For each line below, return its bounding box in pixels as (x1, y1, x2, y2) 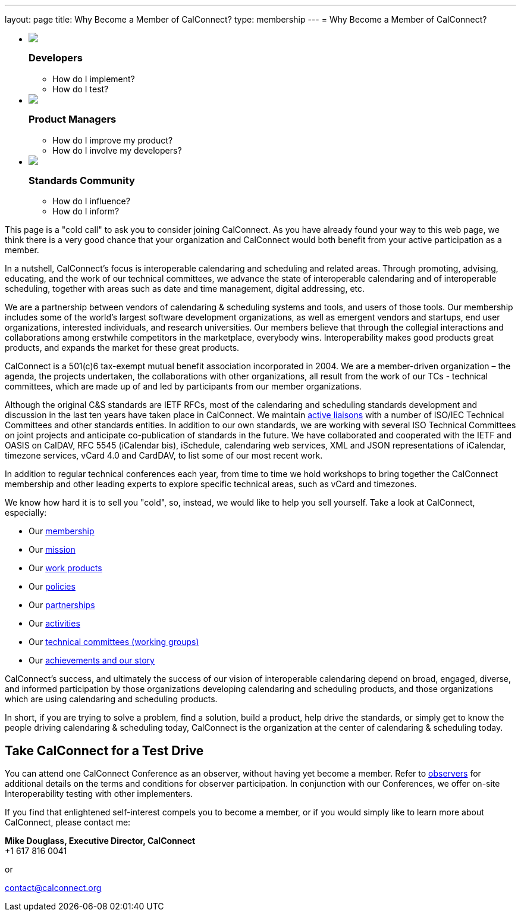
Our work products (29, 563, 102, 574)
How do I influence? (52, 196, 130, 207)
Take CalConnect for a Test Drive (5, 743, 204, 758)
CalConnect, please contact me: (5, 817, 131, 828)
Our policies (29, 581, 76, 592)
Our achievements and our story (29, 655, 155, 666)
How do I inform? (52, 206, 120, 217)
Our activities (29, 618, 80, 629)
